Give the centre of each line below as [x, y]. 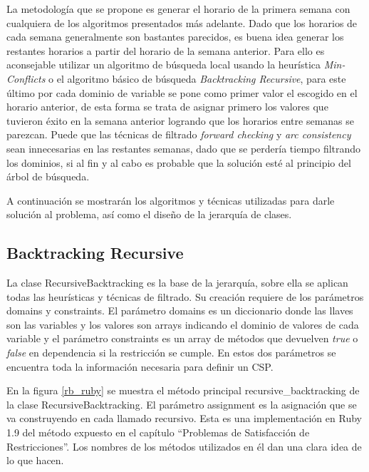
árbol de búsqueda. [48, 176]
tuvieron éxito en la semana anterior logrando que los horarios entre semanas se [180, 120]
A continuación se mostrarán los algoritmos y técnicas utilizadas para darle [171, 200]
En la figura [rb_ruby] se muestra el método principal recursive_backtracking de [183, 390]
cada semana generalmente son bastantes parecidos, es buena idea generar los [175, 37]
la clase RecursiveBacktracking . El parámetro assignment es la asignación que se [182, 404]
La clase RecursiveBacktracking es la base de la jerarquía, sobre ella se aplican [177, 283]
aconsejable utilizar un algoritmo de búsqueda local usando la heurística [164, 65]
